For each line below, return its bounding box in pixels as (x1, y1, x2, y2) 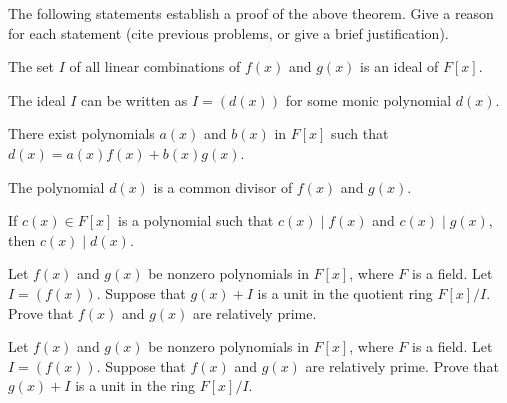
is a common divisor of (153, 176, 293, 197)
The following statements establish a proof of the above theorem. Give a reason (8, 3, 494, 23)
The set (8, 56, 54, 77)
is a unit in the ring (75, 375, 196, 396)
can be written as (81, 89, 188, 110)
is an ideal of (360, 56, 439, 77)
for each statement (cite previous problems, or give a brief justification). (8, 22, 449, 43)
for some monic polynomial (285, 89, 452, 110)
